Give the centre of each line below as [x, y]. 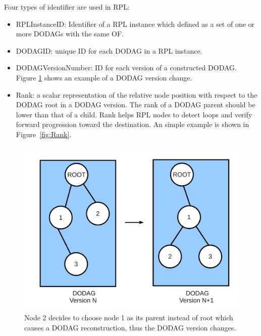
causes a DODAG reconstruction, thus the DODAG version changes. [130, 327]
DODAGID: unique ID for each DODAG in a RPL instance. [109, 50]
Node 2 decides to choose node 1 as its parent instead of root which [129, 318]
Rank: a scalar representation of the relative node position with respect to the [137, 94]
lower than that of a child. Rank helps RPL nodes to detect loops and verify [134, 114]
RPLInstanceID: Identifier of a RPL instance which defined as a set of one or [135, 24]
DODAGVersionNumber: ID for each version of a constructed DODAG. [126, 68]
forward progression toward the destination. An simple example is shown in [133, 124]
